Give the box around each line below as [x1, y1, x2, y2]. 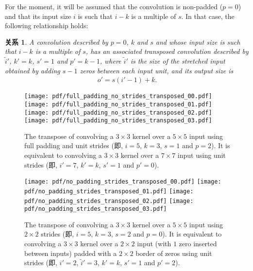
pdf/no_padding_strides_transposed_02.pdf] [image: [24, 197, 194, 204]
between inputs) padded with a [24, 248, 117, 258]
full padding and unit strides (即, [24, 140, 123, 151]
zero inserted [179, 238, 217, 248]
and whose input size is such [155, 36, 240, 47]
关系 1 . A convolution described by [5, 36, 108, 47]
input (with [137, 238, 171, 248]
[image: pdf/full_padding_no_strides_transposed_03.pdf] [24, 117, 212, 124]
